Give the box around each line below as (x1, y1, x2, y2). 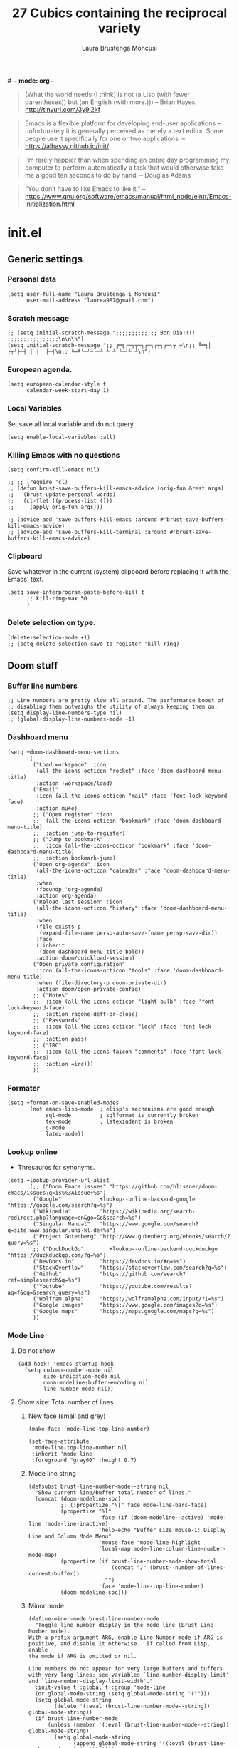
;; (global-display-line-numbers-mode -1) (7, 716, 135, 723)
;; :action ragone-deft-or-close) (33, 1010, 139, 1017)
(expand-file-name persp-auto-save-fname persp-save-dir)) (38, 929, 218, 937)
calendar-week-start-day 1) (26, 387, 110, 394)
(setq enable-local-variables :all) (7, 433, 116, 441)
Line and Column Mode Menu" (28, 1533, 112, 1541)
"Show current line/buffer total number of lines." (34, 1489, 191, 1496)
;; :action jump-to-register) (33, 829, 126, 837)
